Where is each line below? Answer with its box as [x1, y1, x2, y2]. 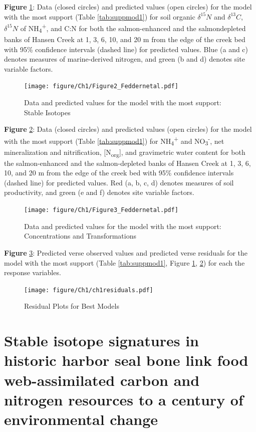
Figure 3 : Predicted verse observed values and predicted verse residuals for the [4, 247, 247, 258]
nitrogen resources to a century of [4, 389, 243, 409]
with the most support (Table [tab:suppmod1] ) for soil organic [4, 11, 195, 22]
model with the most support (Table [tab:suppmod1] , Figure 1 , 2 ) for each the [4, 257, 245, 268]
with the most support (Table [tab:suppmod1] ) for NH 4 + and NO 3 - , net [4, 134, 224, 147]
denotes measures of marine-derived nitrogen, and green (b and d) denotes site [4, 54, 245, 64]
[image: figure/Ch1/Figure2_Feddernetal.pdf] [24, 83, 178, 90]
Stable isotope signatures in [4, 330, 199, 351]
